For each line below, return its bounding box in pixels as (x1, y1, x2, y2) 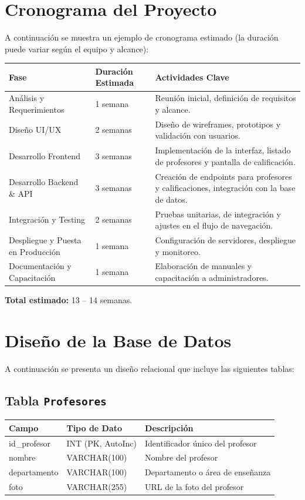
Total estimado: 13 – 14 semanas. (5, 294, 133, 306)
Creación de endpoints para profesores (155, 170, 292, 182)
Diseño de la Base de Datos (5, 328, 232, 352)
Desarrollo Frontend (9, 149, 80, 162)
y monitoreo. (155, 245, 201, 257)
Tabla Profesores (5, 391, 107, 409)
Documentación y (9, 260, 72, 272)
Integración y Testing (9, 213, 86, 226)
